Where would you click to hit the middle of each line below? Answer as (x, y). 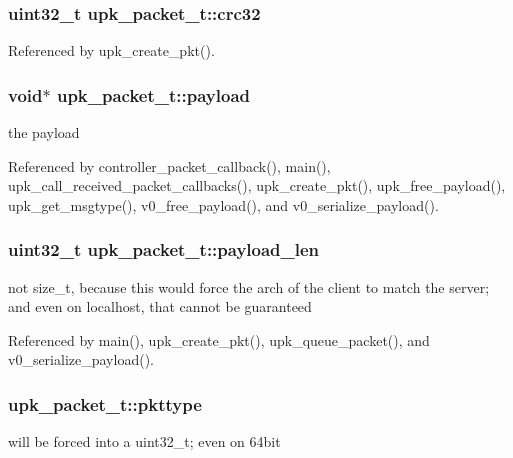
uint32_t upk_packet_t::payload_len (164, 249)
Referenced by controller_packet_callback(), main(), (169, 165)
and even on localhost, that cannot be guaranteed (160, 306)
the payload (44, 132)
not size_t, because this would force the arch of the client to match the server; (249, 286)
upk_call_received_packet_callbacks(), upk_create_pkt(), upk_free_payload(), (257, 185)
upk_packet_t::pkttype (105, 403)
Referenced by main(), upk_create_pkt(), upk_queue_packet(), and (219, 339)
